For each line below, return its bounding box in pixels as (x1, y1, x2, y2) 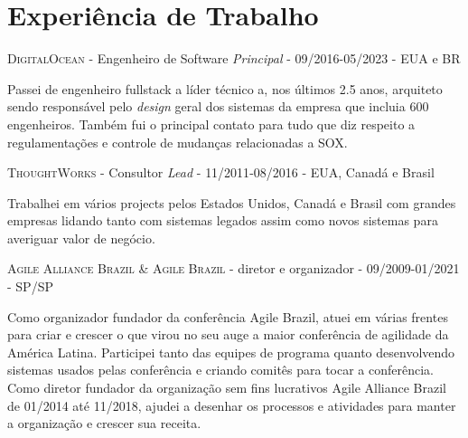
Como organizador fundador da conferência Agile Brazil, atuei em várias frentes (7, 307, 448, 326)
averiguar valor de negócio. (7, 228, 155, 247)
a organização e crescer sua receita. (7, 414, 201, 433)
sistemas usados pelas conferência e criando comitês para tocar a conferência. (7, 360, 435, 379)
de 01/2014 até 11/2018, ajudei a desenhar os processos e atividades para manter (7, 395, 456, 414)
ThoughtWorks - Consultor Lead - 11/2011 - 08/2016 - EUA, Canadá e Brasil (7, 163, 435, 182)
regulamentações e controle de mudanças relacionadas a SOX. (7, 132, 348, 151)
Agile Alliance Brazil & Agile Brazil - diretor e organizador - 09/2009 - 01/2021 (7, 259, 460, 278)
